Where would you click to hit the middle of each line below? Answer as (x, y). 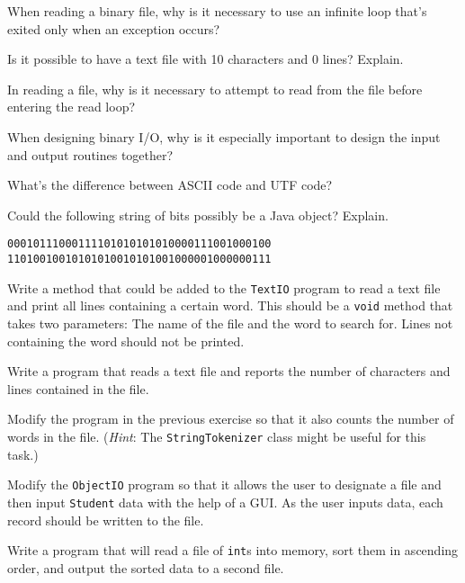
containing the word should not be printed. (126, 341)
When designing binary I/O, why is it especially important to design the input (224, 136)
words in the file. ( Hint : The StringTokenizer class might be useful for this (217, 436)
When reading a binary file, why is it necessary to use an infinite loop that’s (217, 11)
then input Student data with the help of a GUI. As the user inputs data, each (225, 502)
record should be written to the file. (106, 520)
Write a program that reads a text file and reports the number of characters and (229, 371)
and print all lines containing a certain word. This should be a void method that (230, 305)
